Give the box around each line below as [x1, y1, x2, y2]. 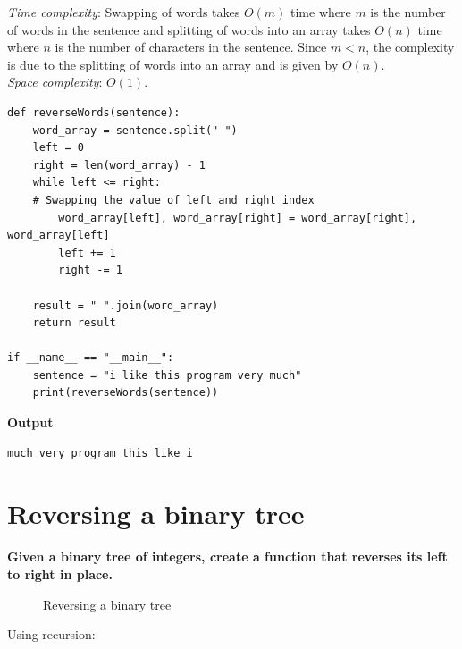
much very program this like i [7, 446, 193, 459]
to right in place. [7, 564, 113, 583]
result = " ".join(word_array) [32, 299, 219, 312]
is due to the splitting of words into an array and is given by [7, 55, 339, 73]
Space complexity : [7, 72, 103, 91]
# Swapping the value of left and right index [32, 193, 315, 206]
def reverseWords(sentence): [7, 105, 181, 119]
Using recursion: [7, 625, 96, 644]
